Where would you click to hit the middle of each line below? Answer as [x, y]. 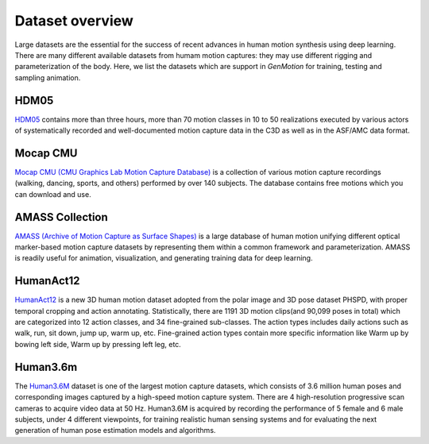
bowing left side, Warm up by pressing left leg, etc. [98, 344]
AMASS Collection [62, 217]
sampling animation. [48, 77]
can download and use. [53, 194]
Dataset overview [74, 21]
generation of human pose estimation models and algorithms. [115, 430]
